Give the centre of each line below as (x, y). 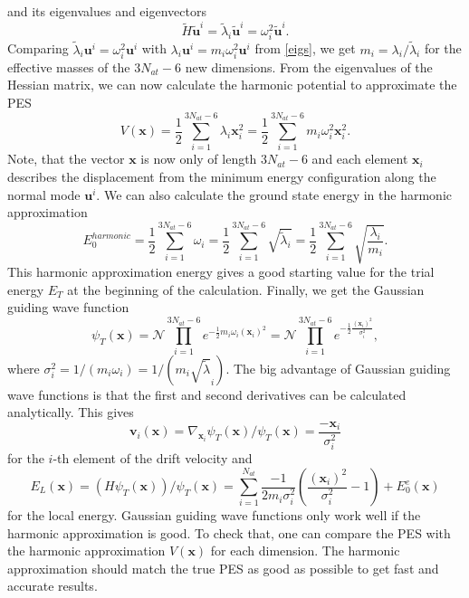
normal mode (44, 194)
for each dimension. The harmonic (305, 551)
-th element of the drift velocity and (153, 458)
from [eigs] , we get (305, 48)
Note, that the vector (66, 159)
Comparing (38, 48)
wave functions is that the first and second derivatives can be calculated (207, 394)
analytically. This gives (71, 412)
